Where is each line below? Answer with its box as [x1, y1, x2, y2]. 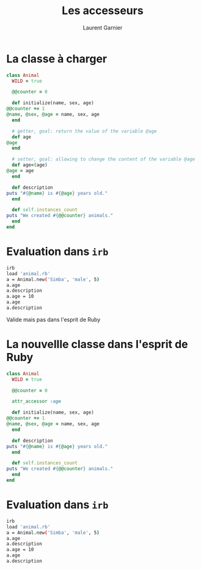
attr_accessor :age [12, 398, 62, 405]
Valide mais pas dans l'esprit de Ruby [6, 316, 101, 323]
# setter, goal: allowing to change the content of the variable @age [12, 156, 196, 162]
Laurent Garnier [82, 24, 123, 31]
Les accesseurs [62, 4, 144, 18]
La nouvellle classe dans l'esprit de [6, 338, 188, 351]
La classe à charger [6, 51, 108, 66]
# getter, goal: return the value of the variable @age [12, 128, 157, 134]
